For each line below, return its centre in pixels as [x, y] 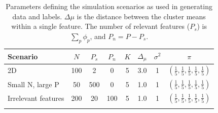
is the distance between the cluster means [141, 16]
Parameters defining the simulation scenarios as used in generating [109, 6]
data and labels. [37, 16]
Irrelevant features [36, 98]
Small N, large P [33, 84]
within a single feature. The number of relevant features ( [101, 26]
